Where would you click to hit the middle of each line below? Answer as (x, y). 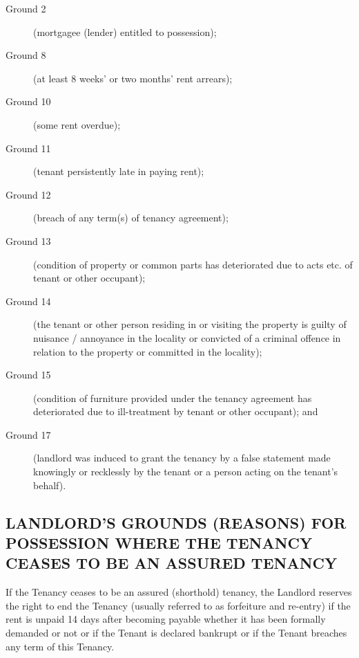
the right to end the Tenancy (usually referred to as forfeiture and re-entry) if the (178, 605)
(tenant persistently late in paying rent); (119, 171)
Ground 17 (28, 434)
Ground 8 (26, 55)
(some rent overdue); (77, 124)
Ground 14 (28, 301)
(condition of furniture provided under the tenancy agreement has (173, 397)
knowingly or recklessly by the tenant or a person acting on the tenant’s (186, 472)
